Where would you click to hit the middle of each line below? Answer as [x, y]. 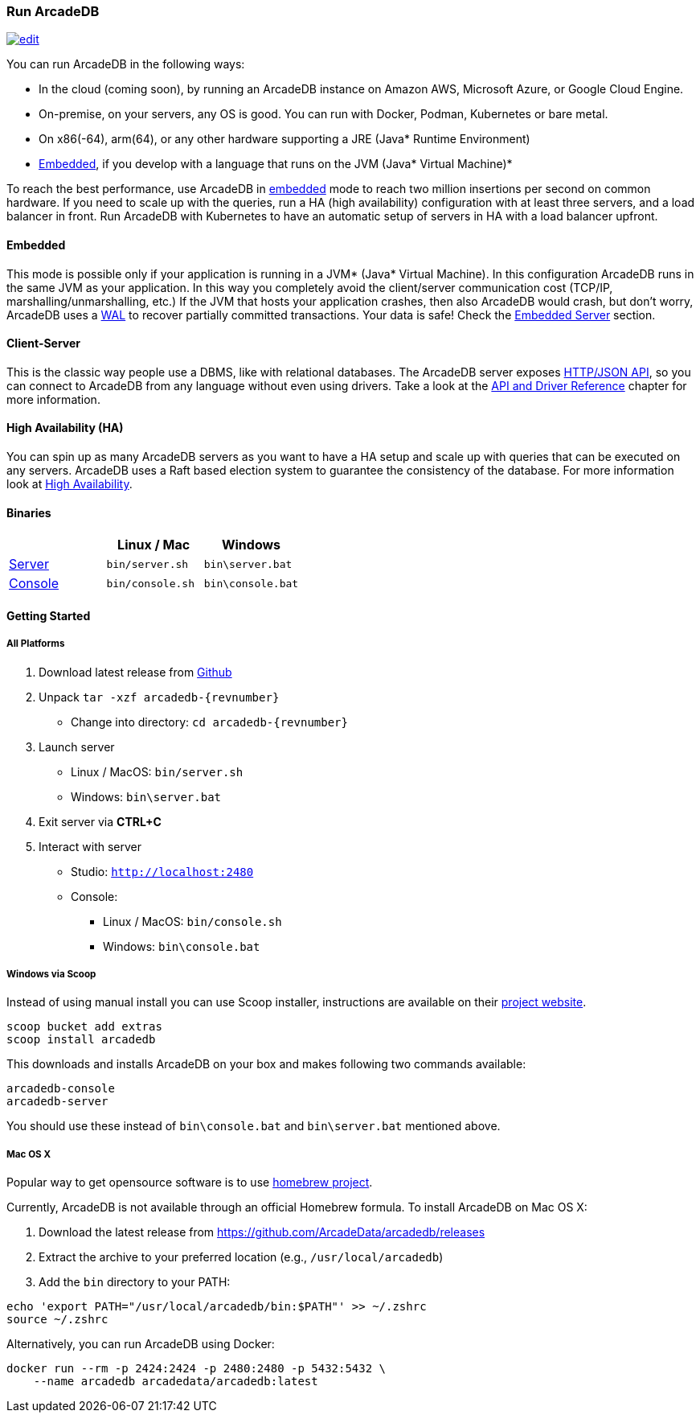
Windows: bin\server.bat [146, 796]
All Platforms [36, 644]
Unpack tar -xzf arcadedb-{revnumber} [159, 697]
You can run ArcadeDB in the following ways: [126, 64]
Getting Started [49, 615]
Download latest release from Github [135, 672]
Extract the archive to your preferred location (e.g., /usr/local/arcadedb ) [241, 1257]
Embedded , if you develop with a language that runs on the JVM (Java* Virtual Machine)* [276, 164]
